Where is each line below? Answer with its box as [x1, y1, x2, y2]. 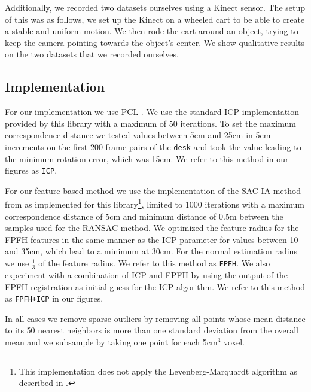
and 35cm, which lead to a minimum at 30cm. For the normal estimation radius [5, 245, 297, 257]
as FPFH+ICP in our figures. [5, 292, 103, 305]
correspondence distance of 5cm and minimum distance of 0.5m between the [5, 209, 283, 222]
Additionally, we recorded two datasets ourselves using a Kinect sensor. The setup [5, 1, 306, 13]
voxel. [223, 335, 245, 348]
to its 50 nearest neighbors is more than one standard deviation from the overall [5, 324, 299, 336]
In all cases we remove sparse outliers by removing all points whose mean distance [5, 312, 306, 324]
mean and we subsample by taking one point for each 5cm [5, 335, 218, 348]
